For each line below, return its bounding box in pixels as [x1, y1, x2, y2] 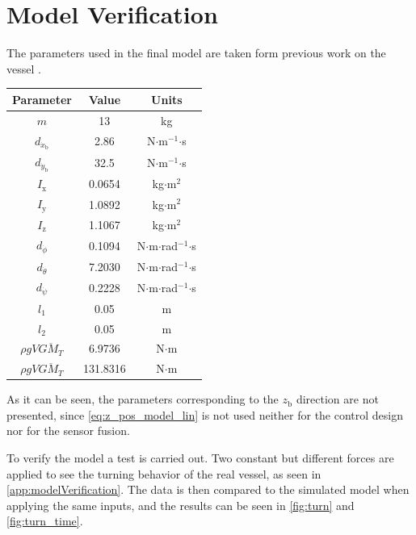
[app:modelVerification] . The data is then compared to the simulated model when [6, 481, 410, 498]
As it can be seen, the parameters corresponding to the [6, 391, 279, 408]
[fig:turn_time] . [6, 512, 83, 529]
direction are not [296, 391, 379, 408]
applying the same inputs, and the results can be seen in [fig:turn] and [6, 496, 355, 513]
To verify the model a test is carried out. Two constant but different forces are [6, 449, 394, 466]
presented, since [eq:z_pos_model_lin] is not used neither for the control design [6, 406, 404, 423]
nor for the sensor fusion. [6, 422, 130, 439]
